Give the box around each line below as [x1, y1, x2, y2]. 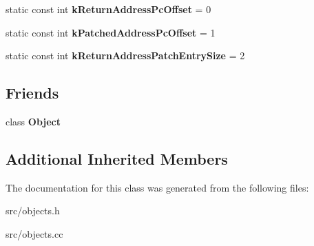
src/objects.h [6, 203, 60, 218]
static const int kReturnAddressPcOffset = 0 [6, 2, 211, 16]
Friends [6, 82, 59, 103]
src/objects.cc [6, 226, 63, 240]
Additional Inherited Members [6, 147, 228, 169]
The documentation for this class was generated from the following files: [6, 180, 309, 194]
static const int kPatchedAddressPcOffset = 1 [6, 25, 216, 39]
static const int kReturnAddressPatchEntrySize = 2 [6, 48, 245, 63]
